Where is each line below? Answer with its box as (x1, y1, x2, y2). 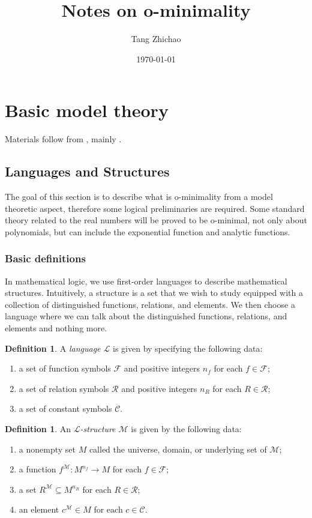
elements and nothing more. (5, 322, 107, 334)
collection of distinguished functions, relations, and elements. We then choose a (5, 298, 295, 310)
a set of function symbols (19, 362, 111, 375)
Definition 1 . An (5, 422, 71, 435)
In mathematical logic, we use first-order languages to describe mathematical (5, 274, 287, 287)
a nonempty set (19, 442, 76, 455)
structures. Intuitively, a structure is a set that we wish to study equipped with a (5, 286, 303, 299)
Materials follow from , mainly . (5, 133, 122, 145)
